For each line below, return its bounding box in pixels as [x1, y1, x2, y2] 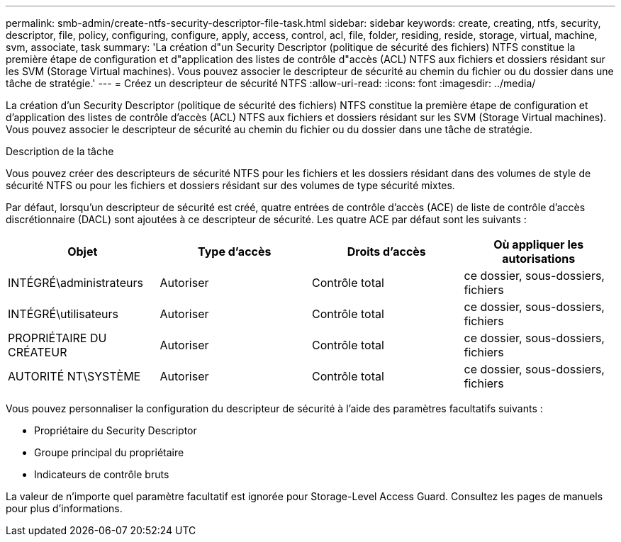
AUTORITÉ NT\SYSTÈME [8, 369, 141, 383]
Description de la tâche [6, 145, 114, 157]
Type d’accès [198, 244, 272, 259]
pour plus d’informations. [6, 502, 123, 514]
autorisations [502, 252, 576, 266]
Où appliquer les [493, 237, 584, 252]
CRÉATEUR [8, 345, 67, 359]
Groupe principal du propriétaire [34, 446, 184, 458]
